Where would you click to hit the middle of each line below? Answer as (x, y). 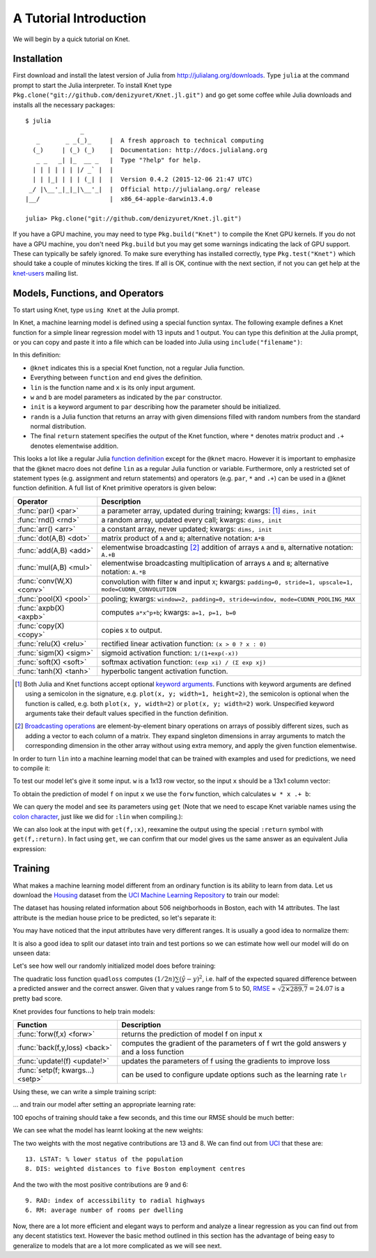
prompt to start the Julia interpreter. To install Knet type (92, 85)
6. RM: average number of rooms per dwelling (104, 1210)
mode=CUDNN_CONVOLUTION (139, 590)
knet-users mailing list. (46, 273)
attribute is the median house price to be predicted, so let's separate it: (115, 918)
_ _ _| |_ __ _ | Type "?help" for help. (119, 160)
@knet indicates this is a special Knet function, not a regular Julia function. (138, 368)
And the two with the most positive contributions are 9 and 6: (101, 1184)
